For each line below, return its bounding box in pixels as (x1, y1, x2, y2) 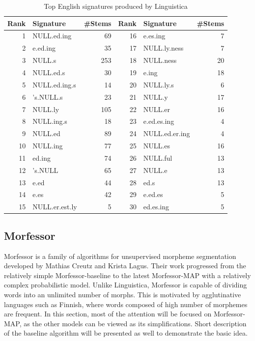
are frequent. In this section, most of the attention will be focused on (4, 309, 212, 319)
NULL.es (143, 141, 170, 151)
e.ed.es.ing (143, 116, 174, 126)
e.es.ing (143, 30, 166, 41)
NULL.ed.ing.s (32, 79, 76, 89)
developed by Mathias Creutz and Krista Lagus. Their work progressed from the (4, 260, 246, 271)
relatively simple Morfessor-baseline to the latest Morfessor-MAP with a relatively (4, 270, 251, 280)
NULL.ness (143, 55, 177, 65)
